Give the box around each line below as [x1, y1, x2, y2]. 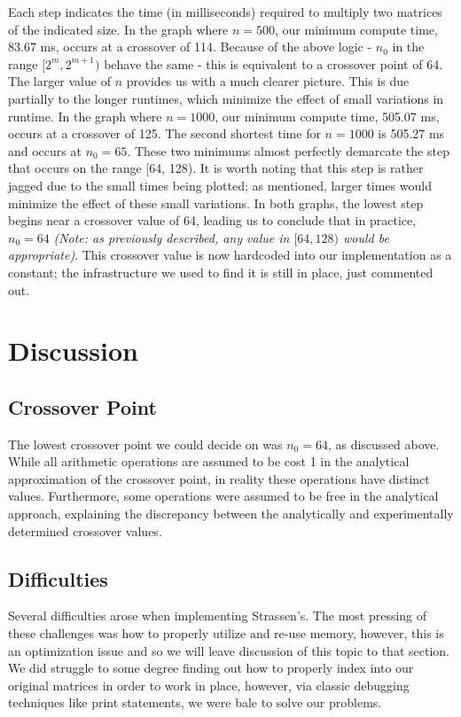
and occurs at [8, 141, 82, 160]
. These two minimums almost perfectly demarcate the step [127, 141, 449, 160]
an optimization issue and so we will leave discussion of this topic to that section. [8, 641, 449, 659]
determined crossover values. [8, 521, 162, 540]
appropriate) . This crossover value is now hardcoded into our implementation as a [8, 245, 452, 264]
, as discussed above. [327, 434, 440, 453]
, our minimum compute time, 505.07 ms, [215, 106, 440, 125]
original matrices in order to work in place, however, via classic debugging [8, 675, 410, 694]
